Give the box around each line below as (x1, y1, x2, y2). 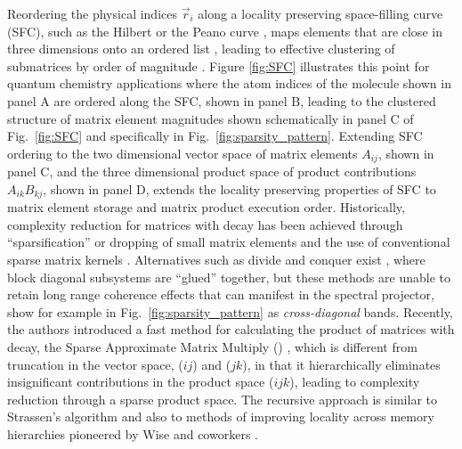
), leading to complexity (289, 372, 420, 391)
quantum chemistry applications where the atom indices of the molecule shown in (7, 74, 451, 93)
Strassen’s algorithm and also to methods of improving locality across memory (7, 407, 434, 426)
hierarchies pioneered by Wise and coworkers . (7, 424, 258, 443)
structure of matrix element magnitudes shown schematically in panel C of (7, 109, 414, 127)
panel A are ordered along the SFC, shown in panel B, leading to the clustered (7, 91, 436, 110)
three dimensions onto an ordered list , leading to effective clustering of (7, 39, 395, 58)
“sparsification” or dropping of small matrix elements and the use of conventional (7, 233, 450, 251)
